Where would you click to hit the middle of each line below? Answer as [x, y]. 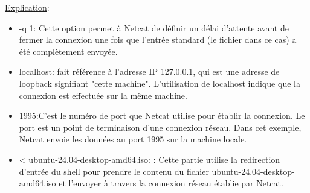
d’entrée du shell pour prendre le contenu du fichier [114, 171]
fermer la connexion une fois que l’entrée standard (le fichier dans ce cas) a [158, 40]
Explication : [27, 7]
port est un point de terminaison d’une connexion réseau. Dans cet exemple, [160, 127]
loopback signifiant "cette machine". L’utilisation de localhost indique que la [160, 83]
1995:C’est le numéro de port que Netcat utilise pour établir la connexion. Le [162, 115]
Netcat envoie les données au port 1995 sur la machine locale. [133, 139]
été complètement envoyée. [68, 51]
